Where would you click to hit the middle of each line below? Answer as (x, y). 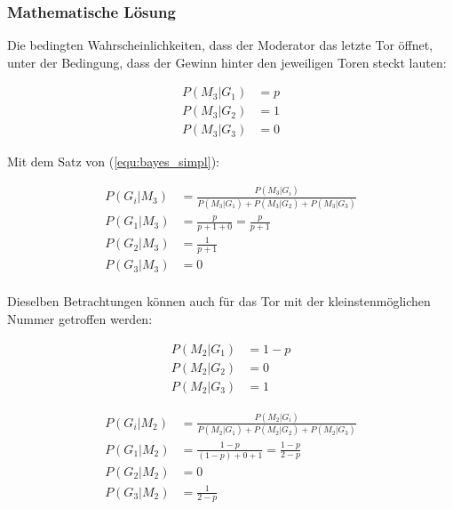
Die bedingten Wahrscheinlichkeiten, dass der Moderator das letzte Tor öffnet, (220, 45)
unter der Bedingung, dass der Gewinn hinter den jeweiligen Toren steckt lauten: (227, 62)
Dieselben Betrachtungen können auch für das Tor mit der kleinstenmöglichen (219, 301)
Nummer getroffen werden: (80, 318)
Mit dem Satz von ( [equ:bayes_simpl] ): (113, 161)
